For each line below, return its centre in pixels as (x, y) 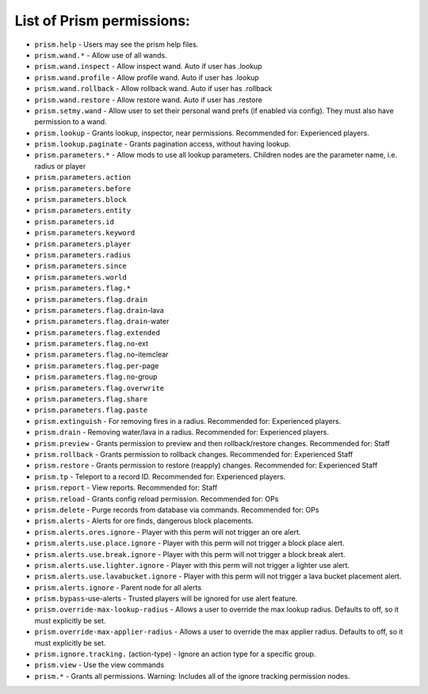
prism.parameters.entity (82, 211)
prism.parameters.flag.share (91, 399)
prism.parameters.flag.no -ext (92, 344)
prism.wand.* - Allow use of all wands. (101, 55)
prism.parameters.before (82, 189)
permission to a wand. (71, 122)
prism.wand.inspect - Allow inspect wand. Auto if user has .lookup (148, 67)
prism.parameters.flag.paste (91, 410)
